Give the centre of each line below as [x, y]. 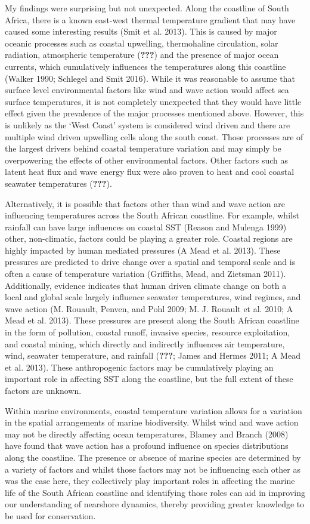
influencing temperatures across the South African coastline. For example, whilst [152, 215]
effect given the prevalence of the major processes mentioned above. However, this [154, 113]
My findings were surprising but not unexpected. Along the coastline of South [147, 8]
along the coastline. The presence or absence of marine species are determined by [153, 457]
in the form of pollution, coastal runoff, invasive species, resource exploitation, [148, 332]
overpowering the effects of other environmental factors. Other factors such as [147, 160]
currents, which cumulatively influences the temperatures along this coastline [145, 66]
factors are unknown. [43, 390]
